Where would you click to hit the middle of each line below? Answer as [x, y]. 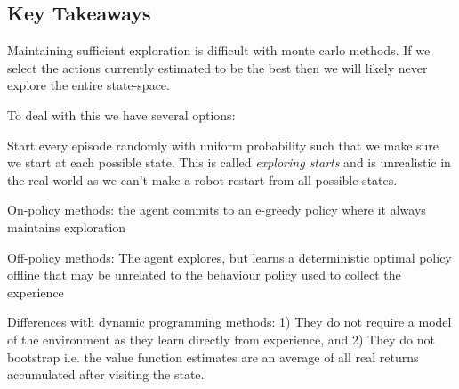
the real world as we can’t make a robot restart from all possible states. [202, 179]
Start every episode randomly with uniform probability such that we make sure [223, 145]
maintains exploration [67, 227]
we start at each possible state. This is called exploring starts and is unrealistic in [229, 162]
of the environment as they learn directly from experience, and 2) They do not [221, 339]
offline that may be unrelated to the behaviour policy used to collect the [204, 275]
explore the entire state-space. [89, 85]
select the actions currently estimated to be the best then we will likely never [217, 67]
